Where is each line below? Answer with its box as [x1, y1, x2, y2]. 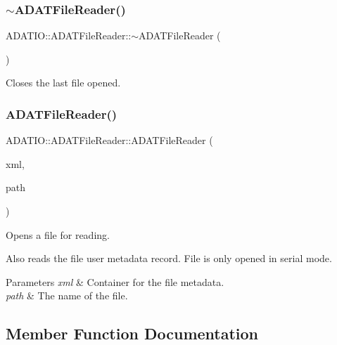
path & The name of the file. [6, 288, 128, 303]
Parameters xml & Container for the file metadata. [6, 274, 224, 289]
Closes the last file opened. [6, 75, 121, 90]
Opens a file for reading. [6, 227, 110, 242]
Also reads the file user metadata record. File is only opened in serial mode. [6, 251, 332, 266]
